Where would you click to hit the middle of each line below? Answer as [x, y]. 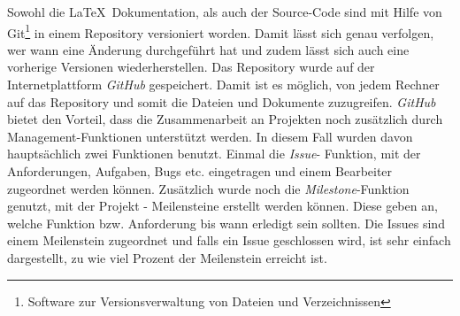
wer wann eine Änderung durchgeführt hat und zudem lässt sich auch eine [208, 49]
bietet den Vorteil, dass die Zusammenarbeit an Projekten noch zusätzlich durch [225, 119]
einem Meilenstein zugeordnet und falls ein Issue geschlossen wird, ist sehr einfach [229, 240]
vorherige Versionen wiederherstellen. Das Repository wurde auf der [191, 67]
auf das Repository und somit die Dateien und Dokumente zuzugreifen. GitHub [222, 101]
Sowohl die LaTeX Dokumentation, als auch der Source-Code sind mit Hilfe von [225, 12]
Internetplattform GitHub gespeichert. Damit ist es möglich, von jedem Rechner [223, 85]
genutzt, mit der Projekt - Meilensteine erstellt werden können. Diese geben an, [222, 206]
